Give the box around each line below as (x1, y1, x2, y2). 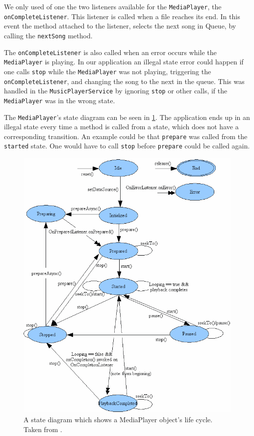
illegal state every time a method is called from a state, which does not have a (4, 121, 239, 132)
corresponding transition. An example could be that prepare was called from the (4, 131, 248, 141)
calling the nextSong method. (4, 30, 93, 40)
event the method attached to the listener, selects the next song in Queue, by (4, 21, 236, 31)
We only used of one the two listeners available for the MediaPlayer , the (4, 1, 222, 11)
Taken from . (24, 424, 62, 434)
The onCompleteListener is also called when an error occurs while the (4, 47, 217, 57)
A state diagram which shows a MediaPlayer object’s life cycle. (24, 414, 213, 425)
